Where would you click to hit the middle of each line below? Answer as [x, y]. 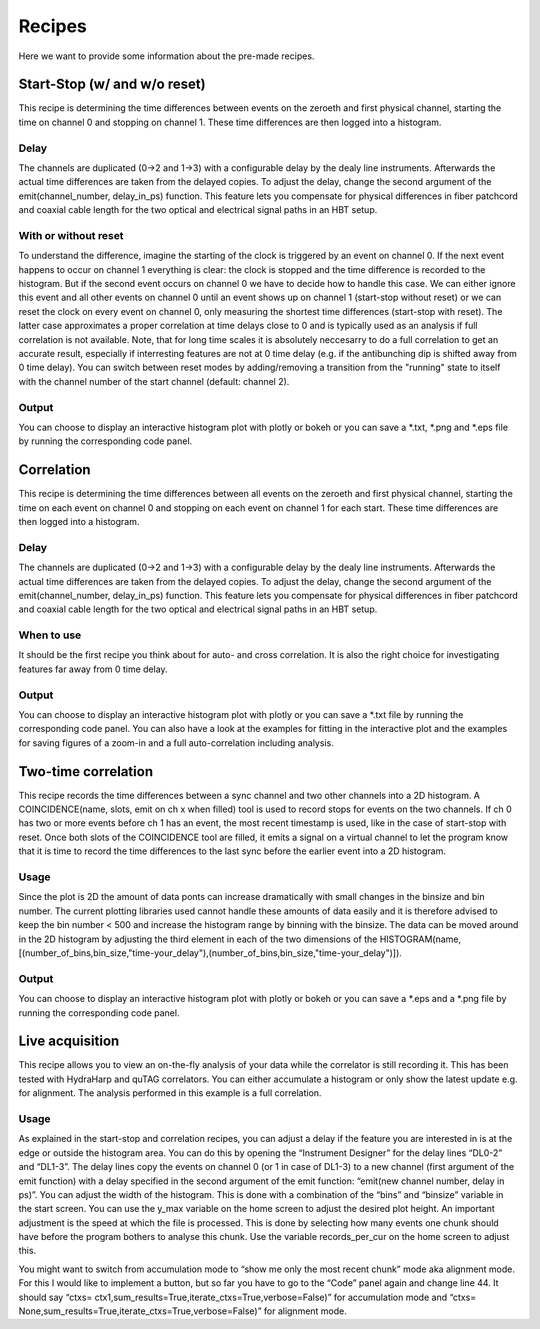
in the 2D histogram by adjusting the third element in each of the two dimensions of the [198, 939]
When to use [50, 635]
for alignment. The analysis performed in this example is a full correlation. [170, 1093]
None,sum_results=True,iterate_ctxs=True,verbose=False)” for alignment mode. [182, 1311]
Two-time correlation [86, 771]
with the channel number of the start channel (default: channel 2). [154, 381]
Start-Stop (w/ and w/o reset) [112, 84]
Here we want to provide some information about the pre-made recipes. [166, 56]
